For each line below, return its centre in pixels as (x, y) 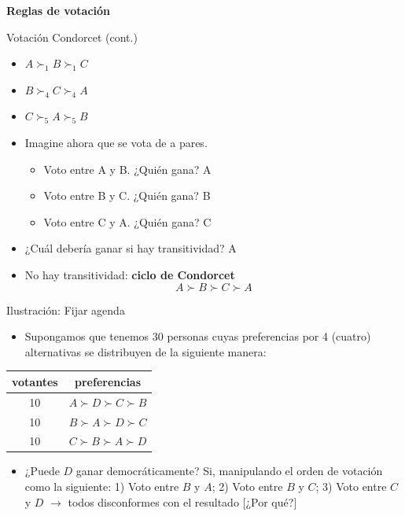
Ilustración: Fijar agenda (66, 310)
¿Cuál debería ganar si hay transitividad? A (131, 248)
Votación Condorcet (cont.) (72, 37)
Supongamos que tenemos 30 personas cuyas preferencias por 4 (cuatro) (198, 336)
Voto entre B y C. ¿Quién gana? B (127, 195)
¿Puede (42, 471)
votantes (35, 381)
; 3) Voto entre (351, 487)
